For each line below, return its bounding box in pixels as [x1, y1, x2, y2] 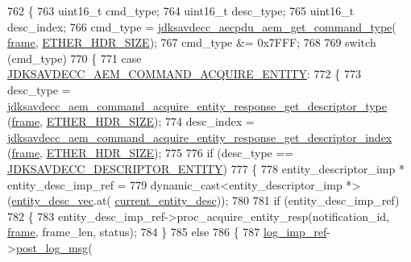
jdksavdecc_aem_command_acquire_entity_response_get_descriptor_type [7, 97, 388, 114]
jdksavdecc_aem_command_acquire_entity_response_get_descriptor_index [7, 128, 392, 145]
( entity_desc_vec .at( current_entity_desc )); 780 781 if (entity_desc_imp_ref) [7, 192, 400, 209]
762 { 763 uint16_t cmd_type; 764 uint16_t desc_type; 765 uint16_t [7, 2, 355, 19]
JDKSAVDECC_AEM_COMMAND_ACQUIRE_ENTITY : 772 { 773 [7, 65, 361, 82]
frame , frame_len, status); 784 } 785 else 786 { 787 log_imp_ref [7, 223, 327, 240]
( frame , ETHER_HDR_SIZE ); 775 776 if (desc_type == [7, 144, 294, 161]
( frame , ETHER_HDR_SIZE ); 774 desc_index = [7, 113, 255, 130]
